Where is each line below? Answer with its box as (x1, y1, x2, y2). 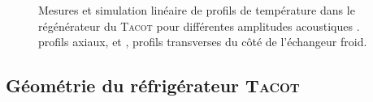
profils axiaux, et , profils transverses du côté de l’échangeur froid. (38, 33, 367, 50)
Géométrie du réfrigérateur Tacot (6, 73, 300, 98)
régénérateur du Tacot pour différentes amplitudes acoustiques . (38, 17, 360, 34)
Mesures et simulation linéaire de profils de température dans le (38, 2, 355, 18)
